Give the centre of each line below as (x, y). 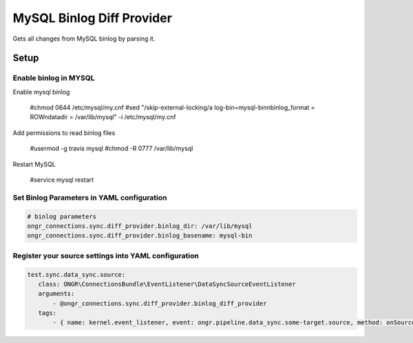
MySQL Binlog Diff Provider (92, 18)
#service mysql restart (62, 180)
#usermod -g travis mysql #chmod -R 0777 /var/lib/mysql (112, 149)
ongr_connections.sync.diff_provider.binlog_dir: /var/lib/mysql (140, 226)
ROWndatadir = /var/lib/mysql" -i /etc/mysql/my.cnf (103, 117)
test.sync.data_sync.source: (76, 274)
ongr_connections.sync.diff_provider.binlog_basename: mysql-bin (140, 236)
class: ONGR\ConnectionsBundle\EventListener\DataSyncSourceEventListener (167, 284)
